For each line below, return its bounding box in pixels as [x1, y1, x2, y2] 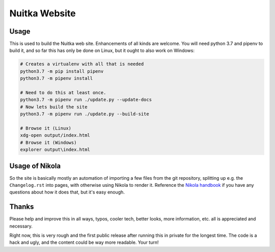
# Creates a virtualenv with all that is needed [20, 61, 144, 67]
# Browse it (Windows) [20, 139, 77, 145]
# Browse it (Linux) [20, 125, 71, 131]
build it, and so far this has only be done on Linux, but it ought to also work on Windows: [9, 47, 195, 53]
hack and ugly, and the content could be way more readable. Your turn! [9, 239, 159, 245]
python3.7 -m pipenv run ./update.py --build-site [20, 111, 150, 117]
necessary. [9, 223, 33, 229]
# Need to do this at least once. [20, 90, 106, 95]
